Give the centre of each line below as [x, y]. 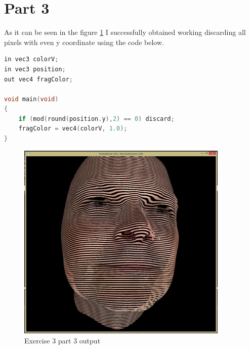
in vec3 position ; [35, 69]
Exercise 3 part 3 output [62, 340]
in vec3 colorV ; [31, 59]
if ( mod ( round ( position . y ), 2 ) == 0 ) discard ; [96, 119]
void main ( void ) [31, 99]
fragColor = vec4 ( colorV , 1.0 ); [73, 129]
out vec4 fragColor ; [39, 79]
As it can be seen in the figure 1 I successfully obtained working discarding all [125, 32]
